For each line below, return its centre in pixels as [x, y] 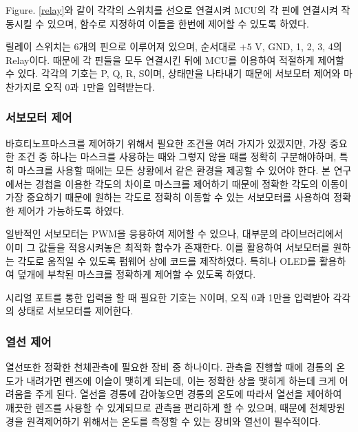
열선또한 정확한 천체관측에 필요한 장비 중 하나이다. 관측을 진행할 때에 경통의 [169, 367]
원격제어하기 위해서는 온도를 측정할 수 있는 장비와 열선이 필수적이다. [174, 421]
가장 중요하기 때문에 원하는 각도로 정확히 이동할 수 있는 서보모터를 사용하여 [168, 197]
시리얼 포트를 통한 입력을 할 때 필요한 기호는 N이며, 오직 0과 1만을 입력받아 [168, 297]
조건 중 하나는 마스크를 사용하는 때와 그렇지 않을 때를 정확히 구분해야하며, [177, 156]
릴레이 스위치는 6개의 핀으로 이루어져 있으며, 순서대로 [121, 46]
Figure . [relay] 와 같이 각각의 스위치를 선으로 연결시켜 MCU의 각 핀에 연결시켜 [172, 10]
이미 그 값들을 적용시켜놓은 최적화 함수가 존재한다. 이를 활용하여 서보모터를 [168, 247]
